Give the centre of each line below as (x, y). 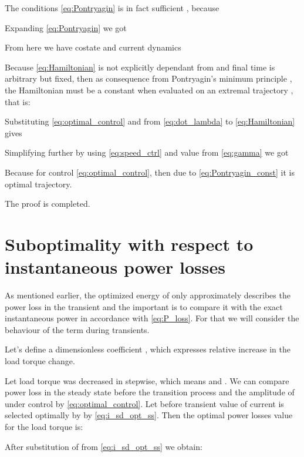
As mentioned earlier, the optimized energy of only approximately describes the (148, 295)
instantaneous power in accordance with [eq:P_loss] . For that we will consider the (152, 318)
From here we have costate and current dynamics (93, 47)
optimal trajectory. (38, 184)
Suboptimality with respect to (129, 243)
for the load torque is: (44, 426)
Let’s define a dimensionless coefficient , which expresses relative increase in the (148, 349)
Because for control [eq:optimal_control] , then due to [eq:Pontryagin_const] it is (150, 172)
